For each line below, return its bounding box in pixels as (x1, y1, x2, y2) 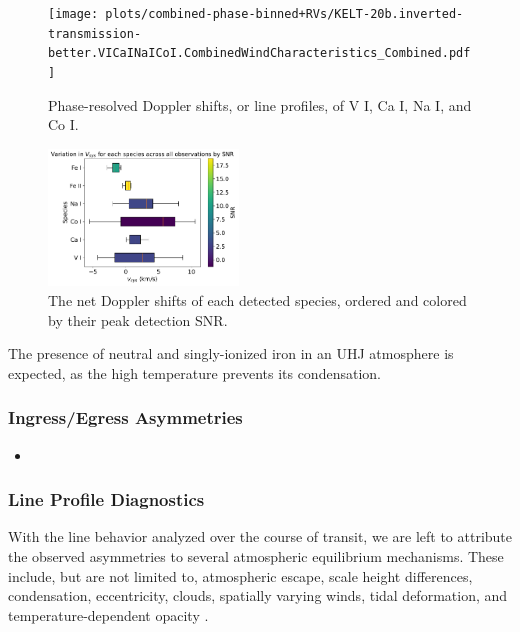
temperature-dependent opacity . (8, 604, 209, 625)
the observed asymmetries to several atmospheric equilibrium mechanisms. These (8, 545, 504, 566)
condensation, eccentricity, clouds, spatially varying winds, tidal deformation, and (8, 585, 508, 606)
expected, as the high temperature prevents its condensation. (8, 362, 381, 383)
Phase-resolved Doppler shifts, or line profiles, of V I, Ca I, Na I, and (48, 94, 472, 115)
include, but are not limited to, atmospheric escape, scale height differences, (8, 565, 473, 586)
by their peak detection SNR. (48, 309, 228, 330)
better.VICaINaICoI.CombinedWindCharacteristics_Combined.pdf (48, 46, 471, 61)
